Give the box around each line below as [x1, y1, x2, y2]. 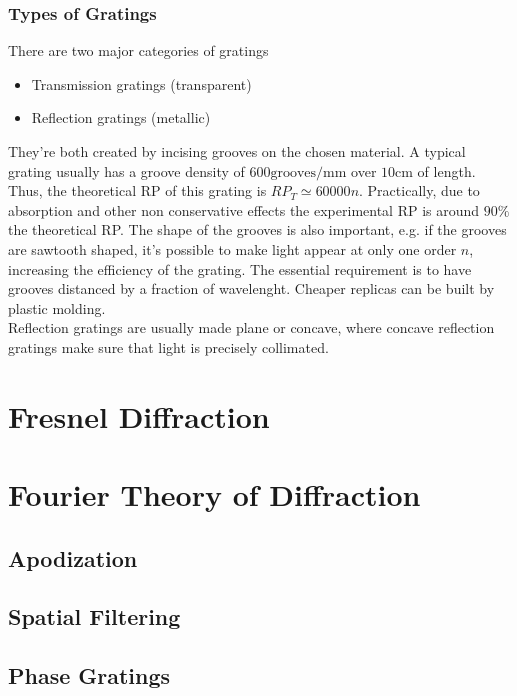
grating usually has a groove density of [8, 160, 245, 181]
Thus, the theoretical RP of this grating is [8, 180, 267, 201]
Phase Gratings [8, 660, 171, 691]
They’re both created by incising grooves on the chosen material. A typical [8, 141, 466, 161]
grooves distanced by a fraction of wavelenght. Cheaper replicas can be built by [8, 278, 495, 299]
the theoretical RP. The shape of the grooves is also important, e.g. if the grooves [8, 219, 507, 240]
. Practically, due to [359, 180, 480, 201]
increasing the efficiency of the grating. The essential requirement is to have [8, 258, 472, 279]
